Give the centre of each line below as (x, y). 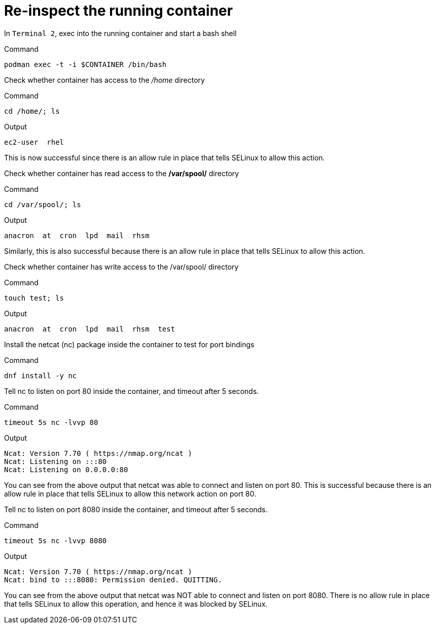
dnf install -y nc (41, 375)
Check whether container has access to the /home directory (104, 80)
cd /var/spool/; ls (43, 204)
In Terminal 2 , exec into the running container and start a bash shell (120, 33)
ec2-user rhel (34, 142)
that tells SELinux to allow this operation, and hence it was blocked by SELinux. (136, 604)
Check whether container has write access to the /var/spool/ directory (121, 267)
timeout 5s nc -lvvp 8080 (56, 540)
